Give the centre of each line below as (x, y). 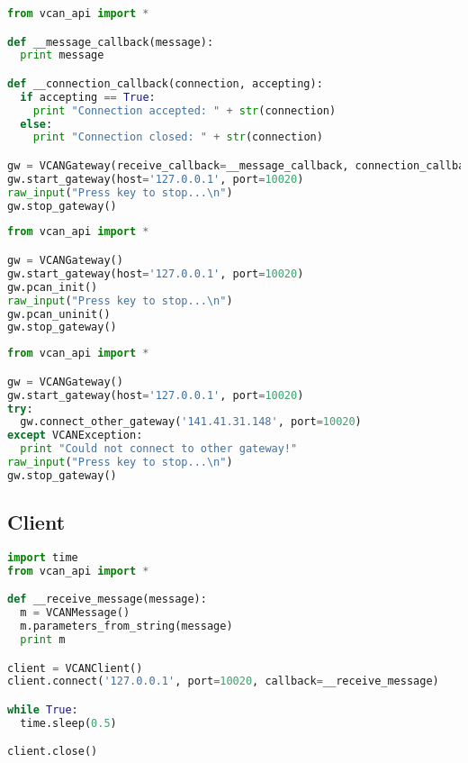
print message (62, 55)
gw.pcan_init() (53, 287)
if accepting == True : (88, 97)
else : (36, 124)
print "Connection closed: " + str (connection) (178, 137)
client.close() (53, 752)
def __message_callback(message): (111, 42)
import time (43, 557)
